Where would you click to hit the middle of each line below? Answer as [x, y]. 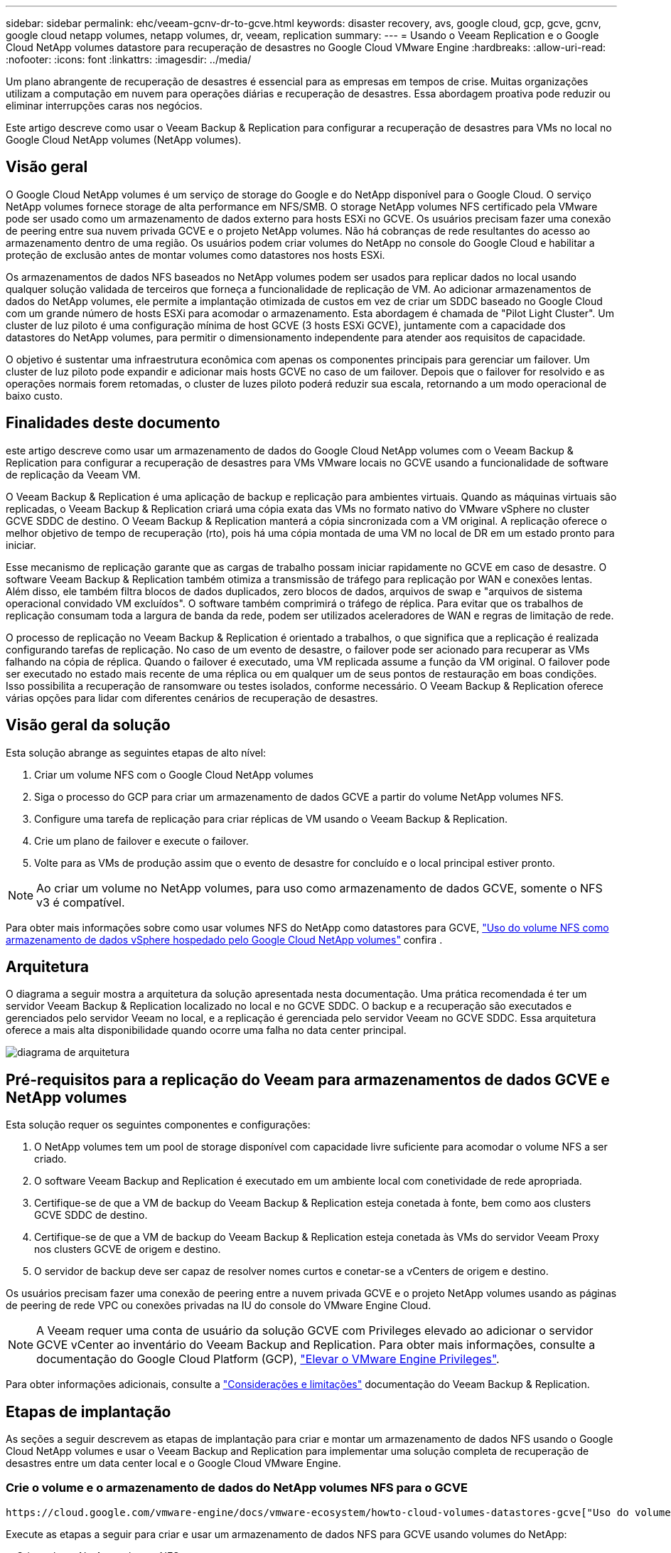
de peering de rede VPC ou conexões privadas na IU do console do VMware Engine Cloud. [219, 1306]
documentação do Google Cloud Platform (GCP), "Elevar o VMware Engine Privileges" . [268, 1359]
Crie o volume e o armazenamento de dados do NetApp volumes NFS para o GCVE [237, 1488]
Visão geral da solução [88, 725]
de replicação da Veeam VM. [73, 474]
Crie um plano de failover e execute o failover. [141, 840]
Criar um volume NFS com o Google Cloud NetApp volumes [174, 774]
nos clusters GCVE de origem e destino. [128, 1249]
